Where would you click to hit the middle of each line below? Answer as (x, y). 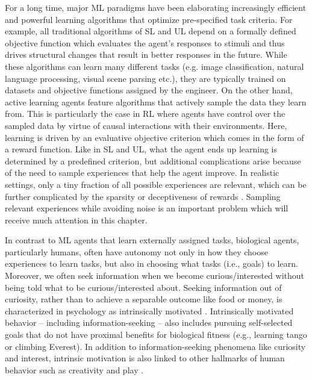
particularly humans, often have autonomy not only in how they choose (136, 251)
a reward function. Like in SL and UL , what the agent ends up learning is (141, 149)
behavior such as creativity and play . (74, 369)
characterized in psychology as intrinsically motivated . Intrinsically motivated (149, 310)
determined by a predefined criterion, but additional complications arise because (153, 160)
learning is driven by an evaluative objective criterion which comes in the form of (154, 137)
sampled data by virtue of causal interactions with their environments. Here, (146, 125)
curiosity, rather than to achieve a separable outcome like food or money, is (144, 299)
